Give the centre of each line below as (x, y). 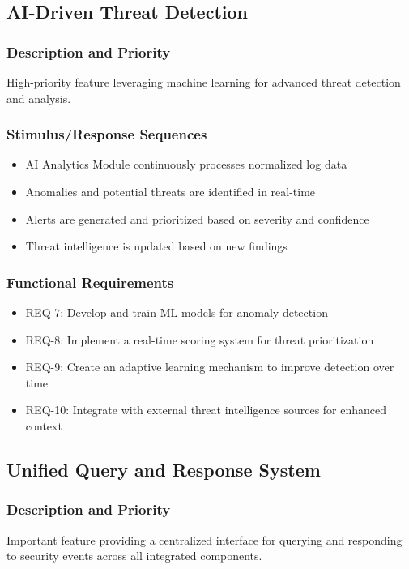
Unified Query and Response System (164, 469)
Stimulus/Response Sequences (107, 134)
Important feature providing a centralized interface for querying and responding (204, 539)
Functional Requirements (90, 282)
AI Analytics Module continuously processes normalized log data (186, 164)
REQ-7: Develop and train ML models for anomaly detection (177, 312)
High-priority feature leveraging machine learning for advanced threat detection (204, 82)
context (44, 425)
